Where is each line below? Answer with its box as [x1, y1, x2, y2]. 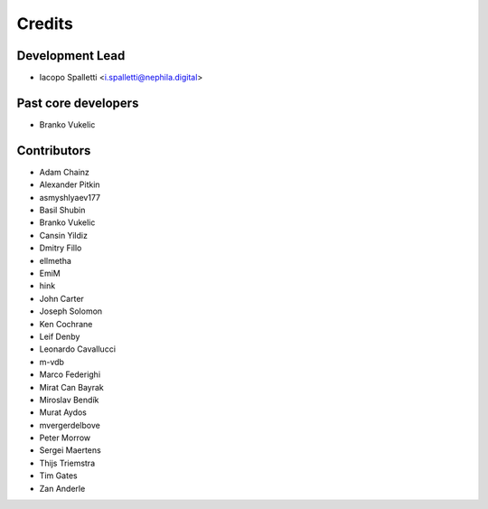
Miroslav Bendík [39, 394, 99, 405]
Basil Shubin [39, 204, 86, 216]
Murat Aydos [39, 407, 88, 418]
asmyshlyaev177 [39, 192, 101, 203]
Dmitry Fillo [39, 242, 82, 253]
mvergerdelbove [39, 419, 101, 430]
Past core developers [16, 95, 139, 110]
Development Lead [16, 48, 126, 63]
